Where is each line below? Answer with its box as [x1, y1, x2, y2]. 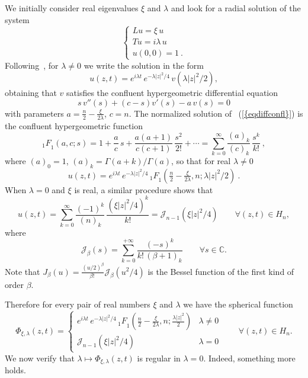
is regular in [137, 351, 181, 364]
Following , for [5, 59, 59, 71]
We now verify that [5, 351, 75, 364]
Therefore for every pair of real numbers [5, 298, 150, 310]
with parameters [5, 107, 64, 119]
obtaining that [5, 87, 57, 99]
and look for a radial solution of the [171, 2, 301, 14]
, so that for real [171, 155, 231, 167]
